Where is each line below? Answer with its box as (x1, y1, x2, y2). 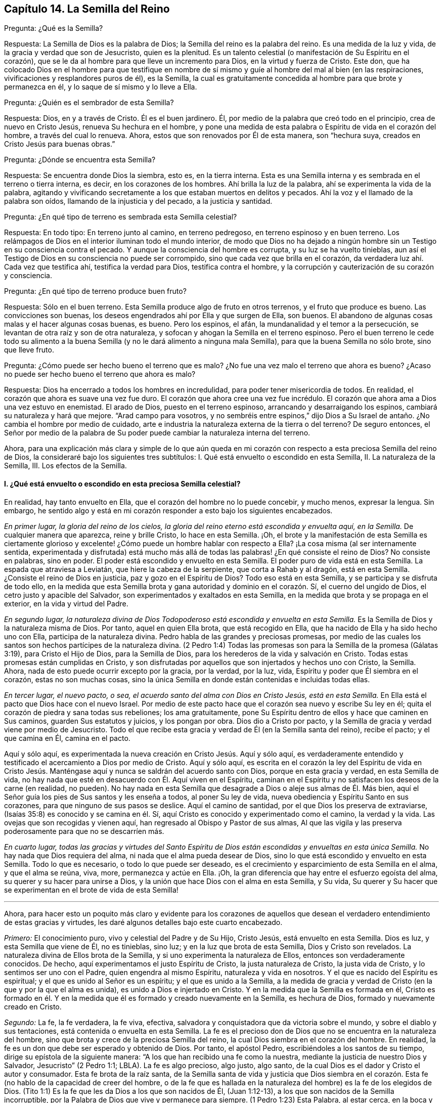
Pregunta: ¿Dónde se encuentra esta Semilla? (4, 155, 156, 164)
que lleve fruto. (4, 345, 54, 355)
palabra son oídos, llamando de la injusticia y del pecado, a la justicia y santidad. (4, 197, 273, 206)
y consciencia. (4, 271, 52, 280)
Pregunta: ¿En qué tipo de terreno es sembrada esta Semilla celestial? (4, 212, 237, 222)
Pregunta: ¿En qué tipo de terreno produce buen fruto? (4, 287, 187, 296)
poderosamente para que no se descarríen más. (4, 826, 164, 835)
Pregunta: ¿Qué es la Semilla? (4, 24, 103, 33)
